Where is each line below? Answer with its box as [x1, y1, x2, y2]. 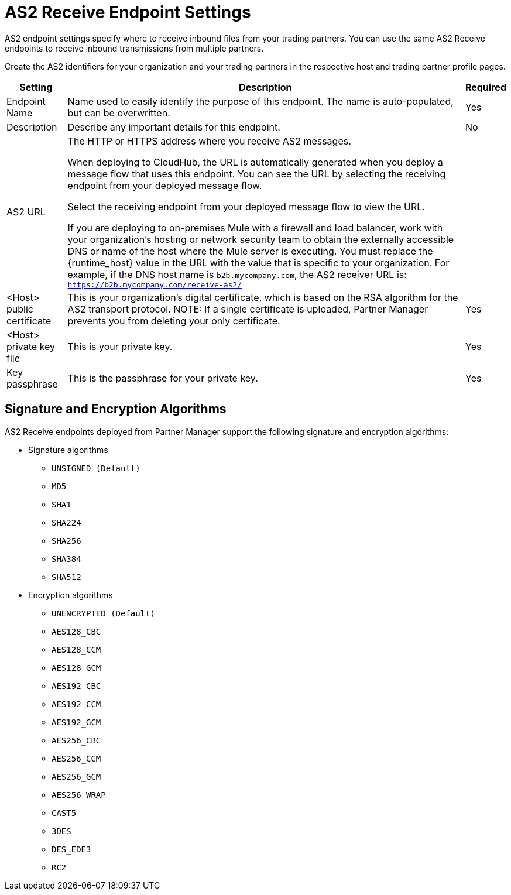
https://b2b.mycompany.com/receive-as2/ [67, 280, 242, 289]
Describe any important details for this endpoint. [67, 121, 280, 133]
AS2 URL [6, 206, 46, 218]
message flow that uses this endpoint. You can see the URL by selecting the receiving [67, 167, 446, 180]
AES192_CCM [52, 699, 101, 709]
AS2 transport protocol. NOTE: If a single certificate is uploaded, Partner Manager [67, 303, 428, 315]
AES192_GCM [52, 717, 101, 727]
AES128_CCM [52, 644, 101, 654]
